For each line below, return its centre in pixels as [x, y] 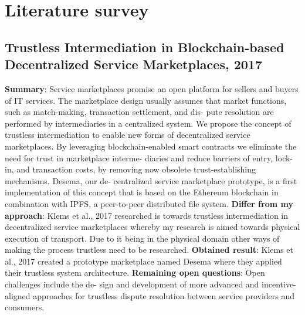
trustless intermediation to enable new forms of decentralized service [128, 135]
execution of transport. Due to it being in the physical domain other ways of [142, 238]
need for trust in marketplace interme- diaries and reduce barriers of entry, [139, 157]
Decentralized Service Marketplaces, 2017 [133, 64]
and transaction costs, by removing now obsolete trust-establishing [136, 169]
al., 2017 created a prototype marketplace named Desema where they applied [143, 261]
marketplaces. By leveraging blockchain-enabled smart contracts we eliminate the [151, 146]
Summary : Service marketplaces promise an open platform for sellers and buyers [152, 88]
